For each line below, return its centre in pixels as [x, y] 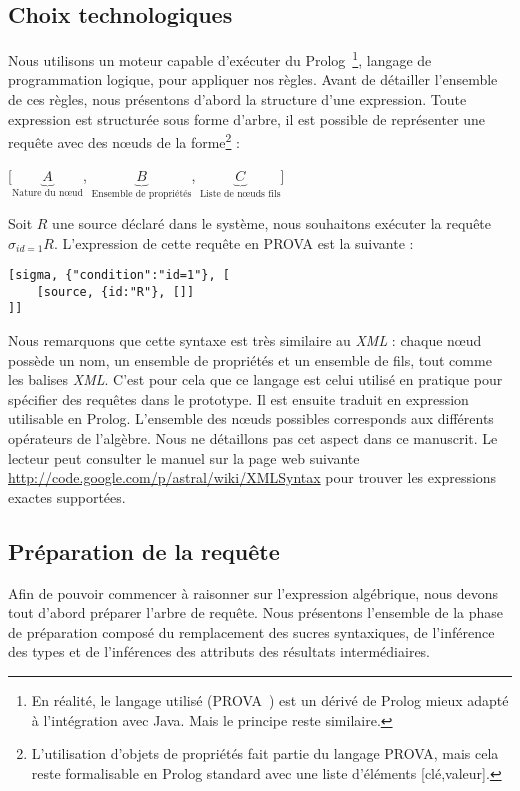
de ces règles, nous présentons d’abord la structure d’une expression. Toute [237, 99]
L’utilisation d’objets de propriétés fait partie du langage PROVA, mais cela [265, 753]
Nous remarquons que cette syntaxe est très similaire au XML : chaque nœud [245, 340]
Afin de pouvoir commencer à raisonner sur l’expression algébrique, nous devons [253, 592]
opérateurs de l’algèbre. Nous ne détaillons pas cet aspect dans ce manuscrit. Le [253, 438]
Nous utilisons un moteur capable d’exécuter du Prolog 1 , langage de [220, 58]
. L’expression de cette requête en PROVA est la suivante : [233, 242]
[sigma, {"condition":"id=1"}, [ [119, 275]
